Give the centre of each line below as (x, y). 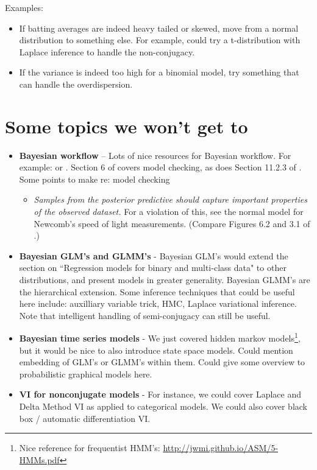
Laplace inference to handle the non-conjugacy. (107, 51)
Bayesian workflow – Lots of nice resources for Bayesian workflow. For (155, 155)
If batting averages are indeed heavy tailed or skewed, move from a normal (159, 28)
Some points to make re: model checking (94, 179)
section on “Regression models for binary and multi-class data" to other (153, 268)
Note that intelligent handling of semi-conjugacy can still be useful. (145, 315)
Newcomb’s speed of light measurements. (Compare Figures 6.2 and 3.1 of (172, 223)
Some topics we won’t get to (126, 126)
